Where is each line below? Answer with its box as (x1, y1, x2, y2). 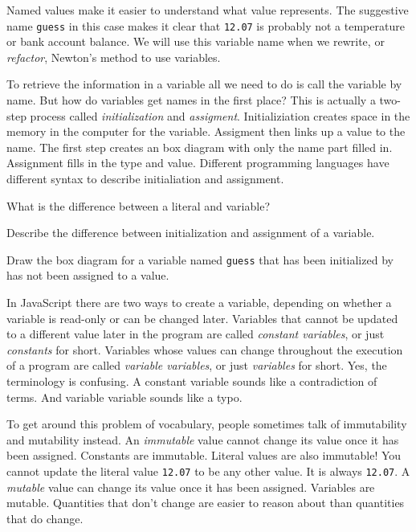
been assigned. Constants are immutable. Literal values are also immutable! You (6, 447, 402, 464)
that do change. (6, 509, 84, 526)
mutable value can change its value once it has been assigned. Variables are (6, 478, 375, 495)
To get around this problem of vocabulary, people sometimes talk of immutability (6, 415, 407, 432)
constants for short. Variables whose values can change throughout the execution (6, 341, 403, 358)
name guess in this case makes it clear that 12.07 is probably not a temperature (6, 17, 405, 34)
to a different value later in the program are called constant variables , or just (6, 325, 385, 342)
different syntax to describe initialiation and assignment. (6, 170, 284, 186)
